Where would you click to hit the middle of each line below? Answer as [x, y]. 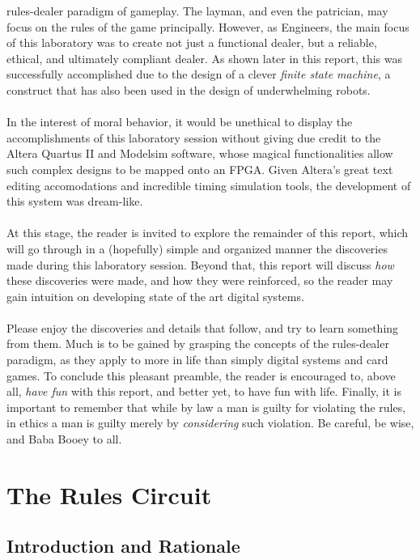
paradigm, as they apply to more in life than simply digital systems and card [197, 360]
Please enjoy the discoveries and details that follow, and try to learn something [203, 327]
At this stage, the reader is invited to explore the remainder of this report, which [208, 233]
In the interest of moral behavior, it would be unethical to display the [180, 122]
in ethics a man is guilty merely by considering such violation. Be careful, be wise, [210, 423]
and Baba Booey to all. [64, 439]
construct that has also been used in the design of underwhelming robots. [189, 89]
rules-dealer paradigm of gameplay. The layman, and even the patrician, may [197, 11]
